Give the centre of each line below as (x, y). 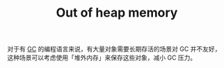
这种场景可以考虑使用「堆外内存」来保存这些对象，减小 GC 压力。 (102, 58)
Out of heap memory (117, 13)
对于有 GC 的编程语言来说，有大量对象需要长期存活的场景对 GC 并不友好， (114, 49)
